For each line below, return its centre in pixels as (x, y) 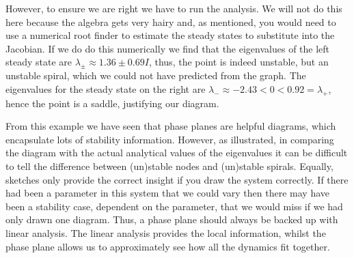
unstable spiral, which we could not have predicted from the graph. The (156, 75)
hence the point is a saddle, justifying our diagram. (112, 103)
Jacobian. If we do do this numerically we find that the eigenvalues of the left (168, 48)
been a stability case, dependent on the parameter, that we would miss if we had (174, 206)
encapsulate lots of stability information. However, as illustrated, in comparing (170, 139)
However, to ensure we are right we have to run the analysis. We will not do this (174, 8)
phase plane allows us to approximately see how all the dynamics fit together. (168, 246)
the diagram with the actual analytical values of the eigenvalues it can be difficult (177, 153)
